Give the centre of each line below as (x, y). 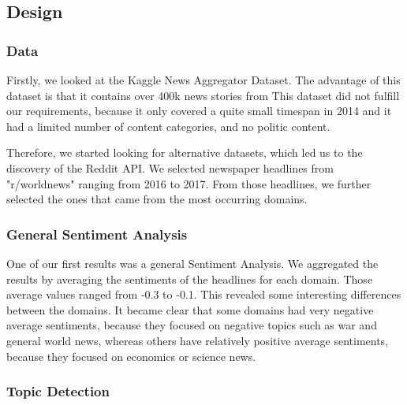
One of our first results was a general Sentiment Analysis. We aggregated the (192, 263)
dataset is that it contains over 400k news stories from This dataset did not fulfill (203, 95)
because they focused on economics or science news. (131, 356)
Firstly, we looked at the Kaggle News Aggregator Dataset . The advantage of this (203, 80)
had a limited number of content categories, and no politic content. (168, 126)
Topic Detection (58, 391)
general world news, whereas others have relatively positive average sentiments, (198, 340)
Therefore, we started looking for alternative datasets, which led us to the (185, 152)
